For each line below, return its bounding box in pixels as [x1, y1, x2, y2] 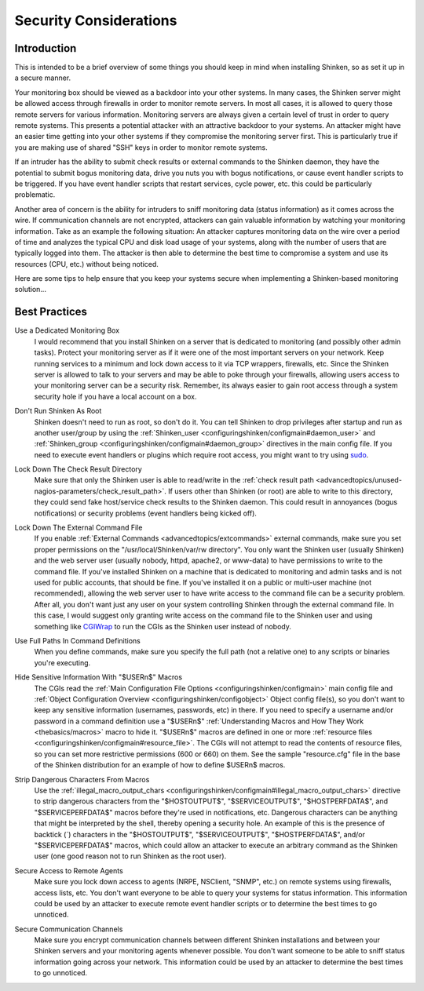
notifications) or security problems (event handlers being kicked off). [34, 508, 257, 518]
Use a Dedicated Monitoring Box [14, 326, 120, 335]
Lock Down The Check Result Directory [14, 465, 143, 474]
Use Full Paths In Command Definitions [14, 636, 141, 645]
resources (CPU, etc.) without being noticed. [14, 259, 159, 268]
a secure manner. [14, 73, 71, 82]
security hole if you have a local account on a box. [34, 392, 197, 401]
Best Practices [14, 305, 88, 319]
